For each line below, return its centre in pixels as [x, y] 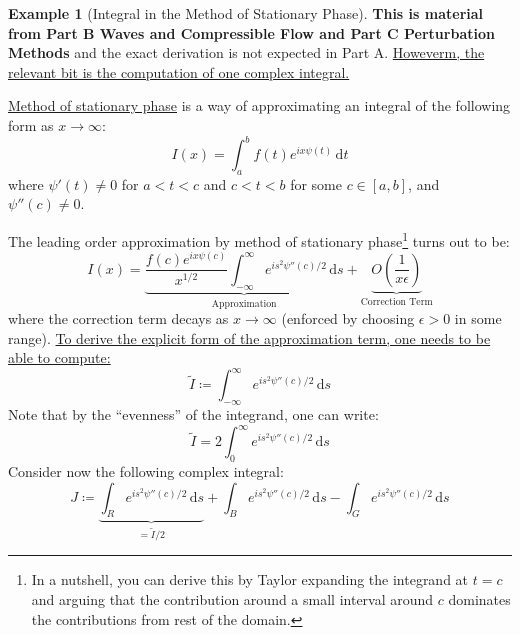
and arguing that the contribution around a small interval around [232, 599]
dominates [479, 599]
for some [316, 183]
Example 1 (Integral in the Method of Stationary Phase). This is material [246, 13]
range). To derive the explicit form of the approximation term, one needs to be [249, 337]
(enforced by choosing [348, 318]
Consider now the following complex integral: [146, 471]
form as [31, 124]
